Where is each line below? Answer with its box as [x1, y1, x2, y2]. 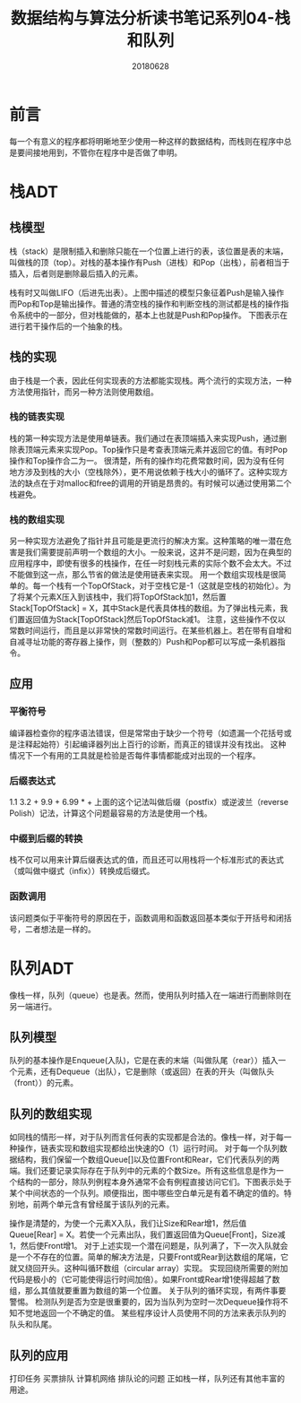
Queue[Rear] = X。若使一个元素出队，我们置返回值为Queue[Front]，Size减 [9, 1229, 286, 1240]
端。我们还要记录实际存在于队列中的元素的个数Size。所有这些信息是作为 [9, 1165, 277, 1176]
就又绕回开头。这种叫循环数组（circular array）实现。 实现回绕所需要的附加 [9, 1263, 288, 1274]
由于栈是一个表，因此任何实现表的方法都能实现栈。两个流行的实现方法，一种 [9, 375, 292, 385]
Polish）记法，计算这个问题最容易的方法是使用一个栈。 [9, 808, 212, 818]
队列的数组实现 [9, 1106, 92, 1122]
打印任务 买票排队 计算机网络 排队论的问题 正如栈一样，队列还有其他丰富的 [9, 1373, 285, 1384]
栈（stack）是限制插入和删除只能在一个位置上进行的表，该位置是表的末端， [9, 246, 288, 256]
